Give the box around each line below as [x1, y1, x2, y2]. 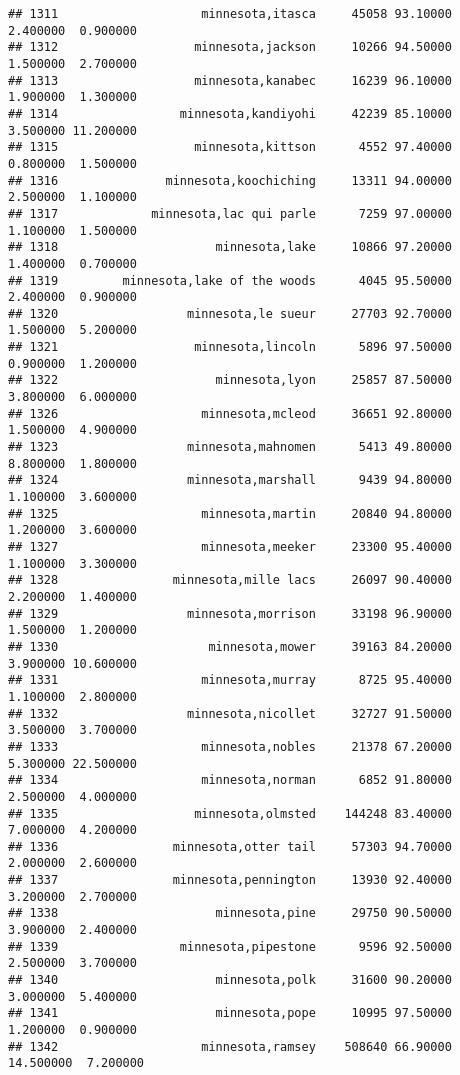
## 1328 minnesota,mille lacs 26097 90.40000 [8, 573, 452, 588]
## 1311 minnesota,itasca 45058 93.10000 [8, 7, 452, 21]
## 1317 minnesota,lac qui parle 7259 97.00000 [8, 206, 452, 221]
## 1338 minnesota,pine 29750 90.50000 [8, 906, 452, 921]
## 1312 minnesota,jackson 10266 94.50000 [8, 40, 452, 55]
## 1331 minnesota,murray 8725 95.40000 [8, 673, 452, 688]
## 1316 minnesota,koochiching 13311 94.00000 [8, 173, 452, 188]
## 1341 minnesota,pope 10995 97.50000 [8, 1006, 452, 1021]
